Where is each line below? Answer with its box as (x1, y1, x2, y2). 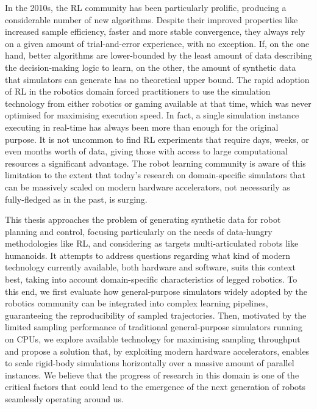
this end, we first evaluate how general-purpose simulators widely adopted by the (5, 284, 307, 297)
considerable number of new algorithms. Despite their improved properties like (5, 13, 298, 26)
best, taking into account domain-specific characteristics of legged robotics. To (5, 273, 297, 286)
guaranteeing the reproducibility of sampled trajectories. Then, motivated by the (5, 308, 307, 321)
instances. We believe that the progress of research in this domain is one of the (5, 368, 299, 381)
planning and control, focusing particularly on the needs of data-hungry (5, 225, 272, 237)
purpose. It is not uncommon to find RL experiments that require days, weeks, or (5, 132, 309, 145)
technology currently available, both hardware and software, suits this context (5, 261, 296, 273)
